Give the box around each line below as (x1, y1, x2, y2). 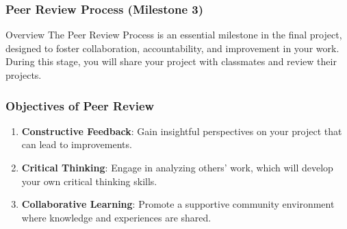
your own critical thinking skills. (21, 173, 157, 188)
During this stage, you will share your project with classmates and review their (5, 54, 337, 69)
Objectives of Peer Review (5, 97, 155, 114)
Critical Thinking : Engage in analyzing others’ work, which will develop (21, 160, 333, 174)
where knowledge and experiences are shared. (21, 210, 211, 224)
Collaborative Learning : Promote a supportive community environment (21, 197, 335, 211)
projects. (5, 68, 42, 82)
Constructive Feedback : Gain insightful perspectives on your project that (21, 123, 342, 138)
